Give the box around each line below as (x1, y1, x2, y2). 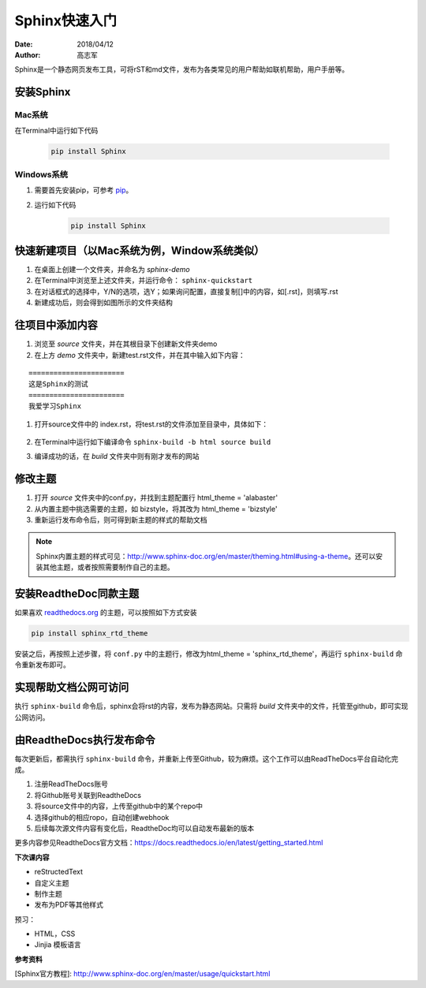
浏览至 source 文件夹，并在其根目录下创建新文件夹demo (34, 339, 218, 349)
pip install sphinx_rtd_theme (31, 629, 148, 638)
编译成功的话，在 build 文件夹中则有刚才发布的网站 (34, 452, 200, 461)
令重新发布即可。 (14, 660, 70, 669)
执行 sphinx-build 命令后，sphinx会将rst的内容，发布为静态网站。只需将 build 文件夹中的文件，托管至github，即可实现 (14, 702, 409, 711)
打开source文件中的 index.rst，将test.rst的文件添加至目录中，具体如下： (34, 419, 269, 429)
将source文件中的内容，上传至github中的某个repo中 (34, 801, 204, 811)
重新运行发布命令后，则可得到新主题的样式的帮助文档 (34, 515, 207, 524)
